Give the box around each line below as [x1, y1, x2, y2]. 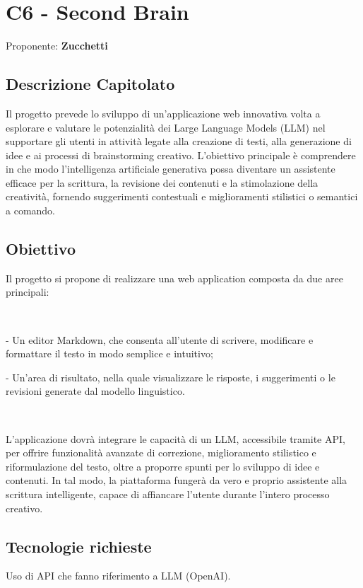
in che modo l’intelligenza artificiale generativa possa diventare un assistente [6, 161, 335, 176]
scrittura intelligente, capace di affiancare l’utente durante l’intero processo [6, 487, 330, 501]
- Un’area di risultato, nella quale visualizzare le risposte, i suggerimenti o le [6, 369, 335, 384]
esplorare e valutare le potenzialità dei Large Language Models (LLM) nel [6, 120, 326, 134]
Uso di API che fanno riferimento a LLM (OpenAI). [6, 568, 231, 583]
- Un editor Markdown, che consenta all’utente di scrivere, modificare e [6, 332, 314, 347]
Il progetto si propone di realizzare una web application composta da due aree [6, 270, 343, 285]
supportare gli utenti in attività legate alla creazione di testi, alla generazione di [6, 134, 352, 149]
